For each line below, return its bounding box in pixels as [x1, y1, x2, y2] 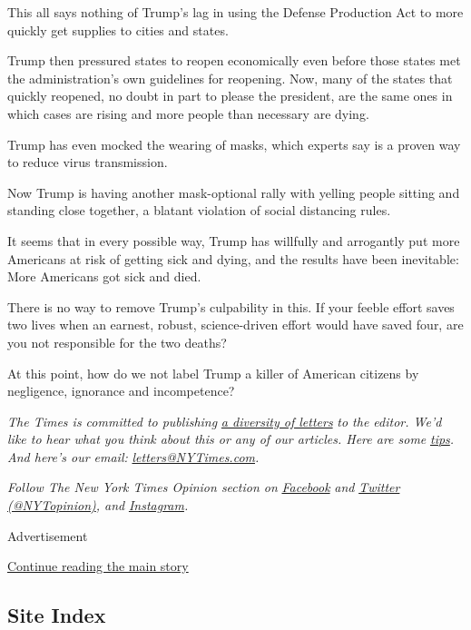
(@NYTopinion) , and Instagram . [7, 496, 189, 515]
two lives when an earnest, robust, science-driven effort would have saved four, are [7, 315, 464, 334]
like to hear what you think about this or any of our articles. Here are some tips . [7, 429, 455, 448]
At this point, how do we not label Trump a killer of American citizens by [7, 363, 419, 382]
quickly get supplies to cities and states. [7, 20, 229, 39]
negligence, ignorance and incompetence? [7, 381, 235, 400]
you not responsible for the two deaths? [7, 332, 227, 351]
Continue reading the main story [7, 556, 189, 576]
